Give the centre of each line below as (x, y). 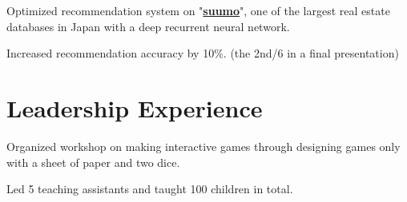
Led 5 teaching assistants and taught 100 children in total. (150, 189)
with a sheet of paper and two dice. (93, 162)
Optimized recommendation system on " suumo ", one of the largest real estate (198, 10)
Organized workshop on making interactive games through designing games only (203, 146)
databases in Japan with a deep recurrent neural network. (148, 26)
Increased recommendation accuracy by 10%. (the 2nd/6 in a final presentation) (203, 53)
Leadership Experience (135, 107)
